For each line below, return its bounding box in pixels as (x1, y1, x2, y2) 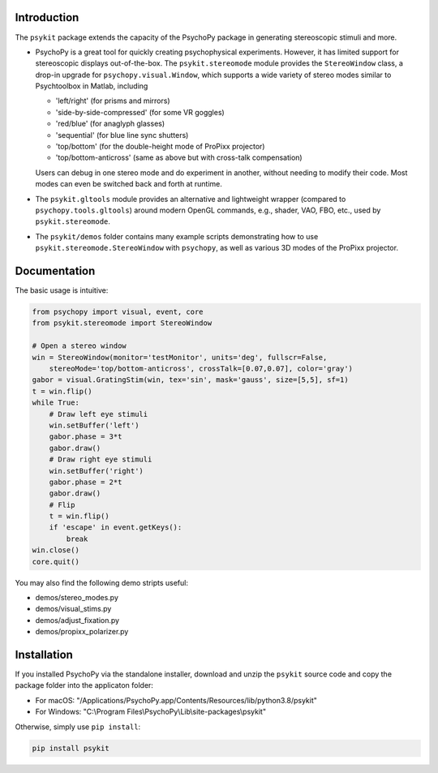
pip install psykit (32, 743, 109, 753)
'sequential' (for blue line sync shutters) (55, 130, 189, 140)
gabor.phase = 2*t (49, 477, 122, 487)
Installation (15, 648, 73, 661)
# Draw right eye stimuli (49, 455, 152, 464)
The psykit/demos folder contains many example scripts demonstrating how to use (35, 231, 319, 241)
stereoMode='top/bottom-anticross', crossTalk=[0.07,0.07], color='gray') (49, 364, 353, 373)
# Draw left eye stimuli (49, 410, 148, 419)
